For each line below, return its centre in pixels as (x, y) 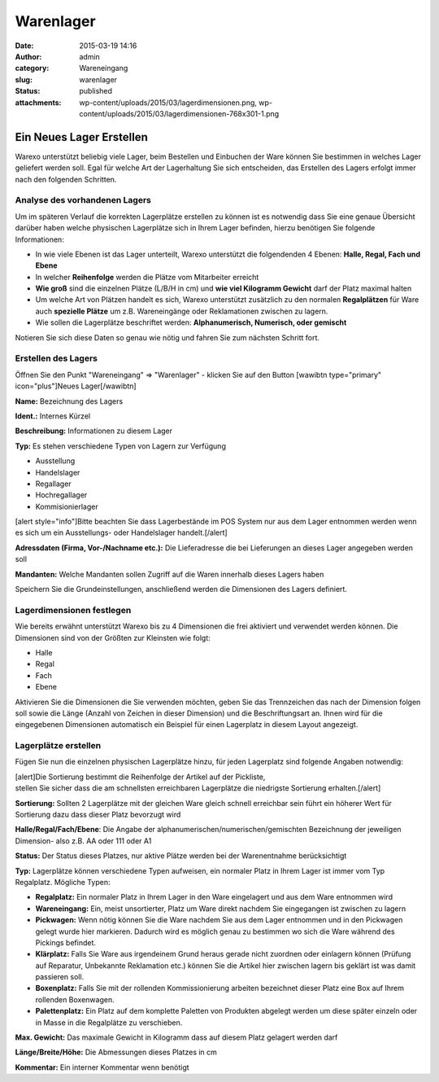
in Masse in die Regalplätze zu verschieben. (109, 1023)
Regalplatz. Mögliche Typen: (63, 882)
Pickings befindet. (66, 942)
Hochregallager (61, 495)
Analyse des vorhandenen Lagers (83, 200)
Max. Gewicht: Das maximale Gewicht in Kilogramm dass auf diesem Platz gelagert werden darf (176, 1037)
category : (32, 68)
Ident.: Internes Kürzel (53, 416)
